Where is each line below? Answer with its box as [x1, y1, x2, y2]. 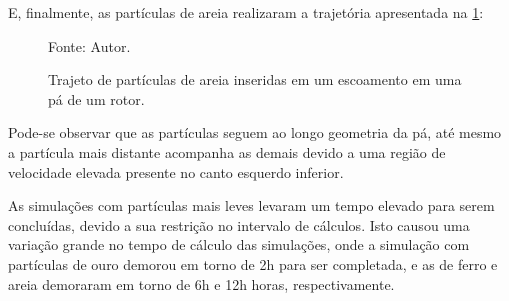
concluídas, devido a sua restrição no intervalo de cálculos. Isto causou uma [8, 214, 470, 235]
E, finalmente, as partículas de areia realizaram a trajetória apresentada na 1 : [8, 2, 484, 22]
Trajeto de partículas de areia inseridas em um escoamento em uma [48, 69, 462, 90]
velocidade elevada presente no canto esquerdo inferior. [8, 161, 344, 182]
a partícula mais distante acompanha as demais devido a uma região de [8, 141, 446, 162]
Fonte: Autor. [48, 35, 131, 56]
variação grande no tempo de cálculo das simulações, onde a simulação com [8, 234, 470, 255]
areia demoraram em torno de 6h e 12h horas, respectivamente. [8, 273, 395, 294]
